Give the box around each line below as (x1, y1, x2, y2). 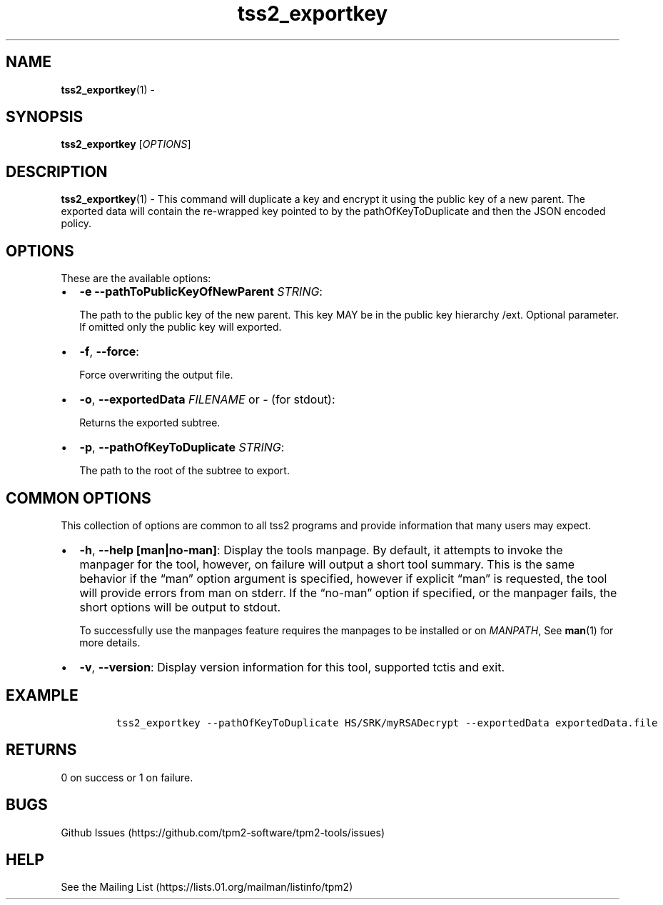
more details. (79, 636, 141, 649)
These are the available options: (61, 272, 211, 285)
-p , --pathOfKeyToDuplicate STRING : (79, 440, 285, 455)
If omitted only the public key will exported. (79, 321, 282, 334)
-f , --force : (79, 344, 139, 359)
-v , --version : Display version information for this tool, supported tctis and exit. (79, 659, 505, 674)
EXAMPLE (6, 686, 79, 705)
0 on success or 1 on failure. (61, 771, 193, 784)
